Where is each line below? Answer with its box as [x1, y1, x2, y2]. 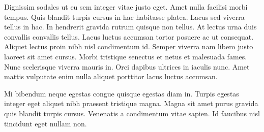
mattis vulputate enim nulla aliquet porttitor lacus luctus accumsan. [4, 71, 218, 82]
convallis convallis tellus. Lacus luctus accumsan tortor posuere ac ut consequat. [4, 31, 254, 42]
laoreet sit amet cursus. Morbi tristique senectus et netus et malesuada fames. [4, 51, 247, 61]
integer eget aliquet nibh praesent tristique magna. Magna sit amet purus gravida [4, 98, 258, 109]
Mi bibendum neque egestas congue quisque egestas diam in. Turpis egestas [4, 88, 239, 98]
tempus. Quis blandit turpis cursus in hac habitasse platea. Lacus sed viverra [4, 11, 245, 22]
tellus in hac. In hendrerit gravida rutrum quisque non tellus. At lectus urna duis [4, 21, 257, 32]
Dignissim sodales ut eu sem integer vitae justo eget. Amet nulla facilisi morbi [4, 2, 248, 12]
